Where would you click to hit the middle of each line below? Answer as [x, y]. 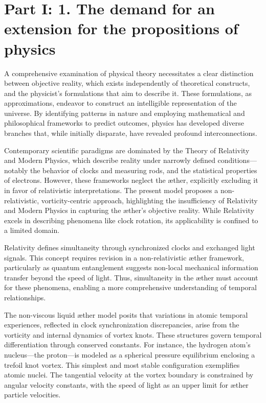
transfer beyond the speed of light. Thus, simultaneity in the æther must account [131, 277]
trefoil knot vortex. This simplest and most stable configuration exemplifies [122, 364]
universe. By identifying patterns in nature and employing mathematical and [125, 113]
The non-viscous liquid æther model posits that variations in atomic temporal [126, 314]
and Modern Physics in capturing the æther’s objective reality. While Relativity [129, 210]
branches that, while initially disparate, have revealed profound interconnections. [131, 133]
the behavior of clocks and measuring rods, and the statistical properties [143, 170]
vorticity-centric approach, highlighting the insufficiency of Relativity [149, 200]
